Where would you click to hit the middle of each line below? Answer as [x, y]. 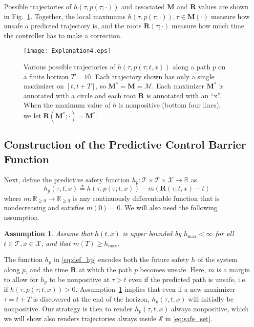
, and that [56, 243]
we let [32, 115]
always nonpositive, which [210, 309]
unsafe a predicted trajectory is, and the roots [73, 26]
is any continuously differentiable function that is [146, 198]
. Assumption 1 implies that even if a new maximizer [155, 289]
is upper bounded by [152, 233]
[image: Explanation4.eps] [67, 51]
